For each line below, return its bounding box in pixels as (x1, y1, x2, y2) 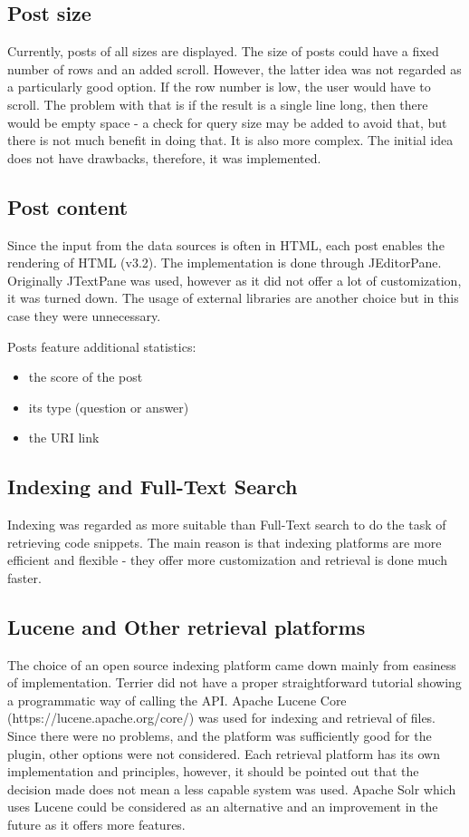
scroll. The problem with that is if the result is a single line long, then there (7, 94, 428, 113)
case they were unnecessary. (7, 306, 161, 325)
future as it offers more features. (7, 815, 186, 834)
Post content (7, 192, 129, 220)
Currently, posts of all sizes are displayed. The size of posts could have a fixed (7, 42, 439, 61)
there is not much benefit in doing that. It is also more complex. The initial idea (7, 131, 454, 150)
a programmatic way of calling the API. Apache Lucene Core (7, 690, 347, 709)
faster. (7, 568, 42, 587)
